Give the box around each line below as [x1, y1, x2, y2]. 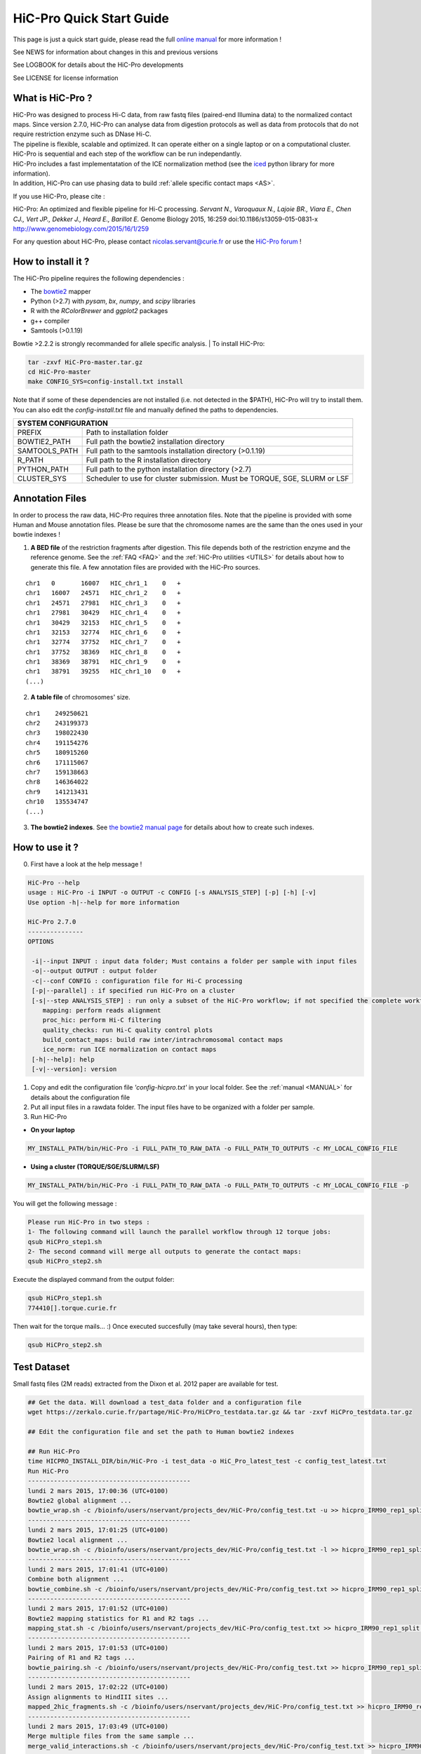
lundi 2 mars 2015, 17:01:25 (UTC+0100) [27, 1526, 168, 1534]
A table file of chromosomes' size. [30, 693, 131, 702]
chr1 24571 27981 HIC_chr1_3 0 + [25, 598, 182, 607]
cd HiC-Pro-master [27, 368, 91, 375]
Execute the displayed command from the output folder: [13, 1276, 175, 1284]
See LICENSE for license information [13, 74, 119, 82]
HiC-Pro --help [27, 878, 80, 887]
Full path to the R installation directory [86, 455, 211, 465]
